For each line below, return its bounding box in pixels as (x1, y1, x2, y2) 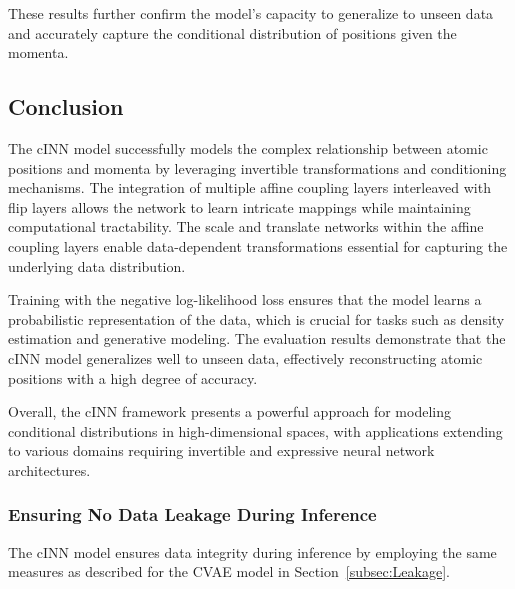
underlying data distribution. (8, 255, 186, 276)
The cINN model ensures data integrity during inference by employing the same (8, 541, 497, 562)
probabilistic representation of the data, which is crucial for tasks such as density (8, 308, 505, 329)
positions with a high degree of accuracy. (8, 367, 258, 388)
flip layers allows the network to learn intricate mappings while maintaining (8, 196, 471, 217)
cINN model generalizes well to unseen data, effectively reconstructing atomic (8, 347, 483, 368)
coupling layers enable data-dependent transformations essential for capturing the (8, 235, 508, 256)
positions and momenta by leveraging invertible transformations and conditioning (8, 157, 507, 178)
